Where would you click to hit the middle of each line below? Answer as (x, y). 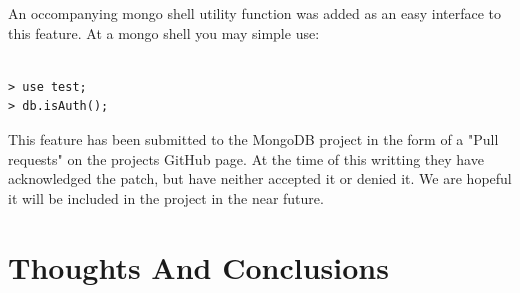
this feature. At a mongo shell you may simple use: (164, 32)
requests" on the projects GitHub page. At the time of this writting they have (246, 158)
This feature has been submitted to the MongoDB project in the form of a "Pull (253, 138)
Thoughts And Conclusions (198, 266)
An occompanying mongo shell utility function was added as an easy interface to (255, 13)
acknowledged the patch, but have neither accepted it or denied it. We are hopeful (260, 178)
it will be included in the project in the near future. (166, 197)
